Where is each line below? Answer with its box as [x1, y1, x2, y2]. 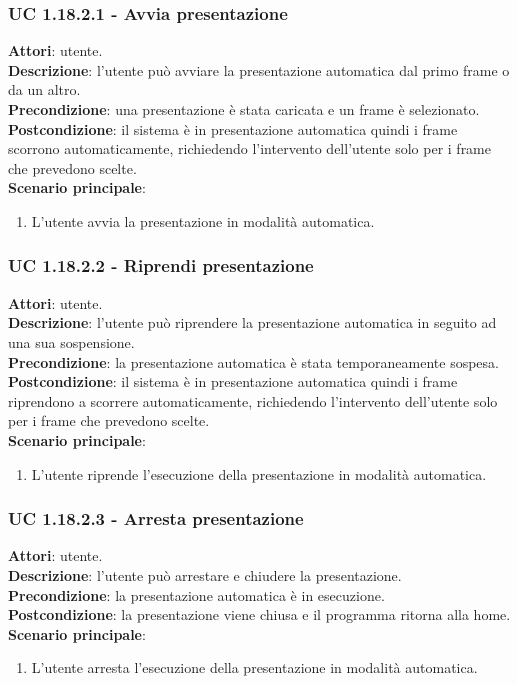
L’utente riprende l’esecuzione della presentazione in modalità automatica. [31, 463, 487, 484]
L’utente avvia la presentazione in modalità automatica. [31, 210, 375, 231]
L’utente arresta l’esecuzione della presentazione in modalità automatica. [31, 657, 478, 678]
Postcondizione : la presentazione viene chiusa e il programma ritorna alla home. [8, 604, 511, 625]
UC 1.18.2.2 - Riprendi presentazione [8, 253, 314, 278]
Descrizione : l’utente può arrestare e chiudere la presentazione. [8, 564, 402, 585]
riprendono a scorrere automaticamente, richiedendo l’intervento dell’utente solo [8, 390, 498, 411]
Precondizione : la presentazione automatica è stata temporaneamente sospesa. [8, 351, 499, 372]
